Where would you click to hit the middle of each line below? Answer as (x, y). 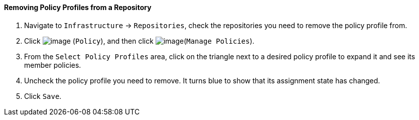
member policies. (53, 65)
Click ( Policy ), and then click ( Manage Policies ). (139, 41)
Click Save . (43, 96)
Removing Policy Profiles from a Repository (78, 7)
